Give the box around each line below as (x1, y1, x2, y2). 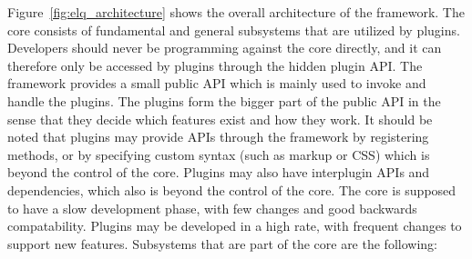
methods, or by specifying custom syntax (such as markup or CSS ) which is (7, 144, 430, 164)
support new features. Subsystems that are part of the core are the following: (7, 234, 437, 253)
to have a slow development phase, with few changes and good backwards (7, 198, 417, 217)
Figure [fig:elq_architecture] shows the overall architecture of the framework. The (7, 3, 465, 21)
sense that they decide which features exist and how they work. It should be (7, 109, 433, 128)
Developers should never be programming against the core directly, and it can (7, 38, 442, 57)
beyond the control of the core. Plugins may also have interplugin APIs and (7, 163, 430, 182)
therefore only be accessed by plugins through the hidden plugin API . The (7, 55, 423, 75)
